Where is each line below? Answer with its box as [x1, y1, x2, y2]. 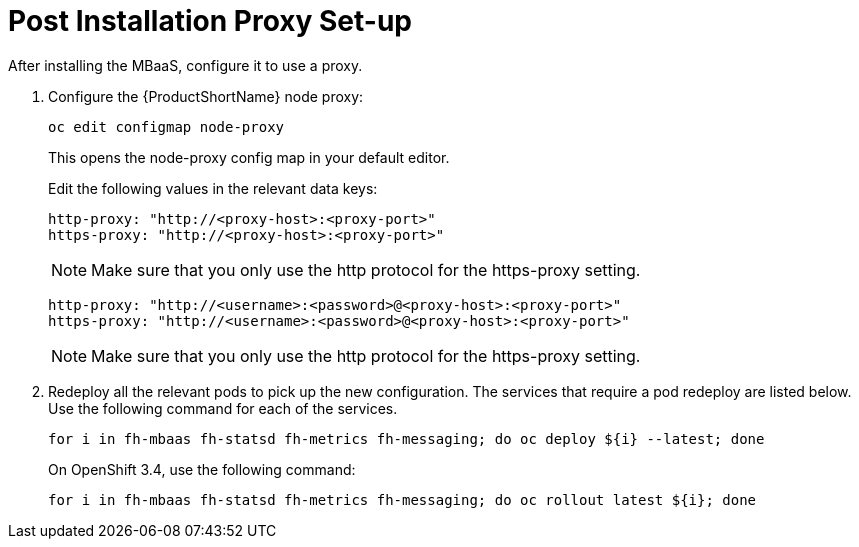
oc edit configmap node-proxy [48, 118, 285, 135]
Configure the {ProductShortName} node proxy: [48, 87, 364, 105]
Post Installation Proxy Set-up [8, 4, 412, 38]
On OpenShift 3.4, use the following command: [48, 460, 356, 478]
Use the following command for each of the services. [48, 399, 398, 417]
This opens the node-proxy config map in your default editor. [48, 148, 450, 166]
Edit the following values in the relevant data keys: [48, 179, 378, 197]
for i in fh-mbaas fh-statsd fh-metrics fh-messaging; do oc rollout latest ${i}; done [48, 491, 757, 508]
